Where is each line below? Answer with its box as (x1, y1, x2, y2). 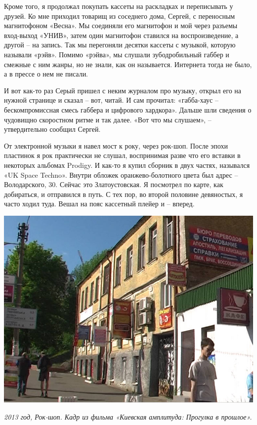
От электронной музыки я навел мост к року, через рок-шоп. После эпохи (4, 140, 228, 151)
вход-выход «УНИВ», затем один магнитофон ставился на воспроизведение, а (4, 30, 239, 40)
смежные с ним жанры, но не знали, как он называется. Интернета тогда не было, (4, 59, 252, 69)
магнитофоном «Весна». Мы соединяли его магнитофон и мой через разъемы (4, 20, 238, 31)
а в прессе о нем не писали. (4, 69, 88, 79)
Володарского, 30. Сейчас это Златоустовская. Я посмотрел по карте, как (4, 179, 223, 190)
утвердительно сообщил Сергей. (4, 124, 101, 134)
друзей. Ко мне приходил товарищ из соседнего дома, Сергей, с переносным (4, 10, 235, 21)
